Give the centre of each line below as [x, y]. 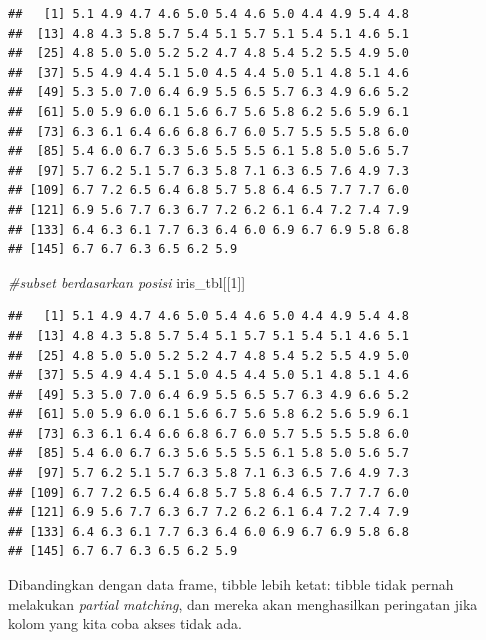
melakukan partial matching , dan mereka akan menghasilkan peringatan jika [243, 603]
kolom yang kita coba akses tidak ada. [125, 623]
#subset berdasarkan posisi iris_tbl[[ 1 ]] [127, 281]
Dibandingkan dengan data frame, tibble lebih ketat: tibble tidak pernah [231, 584]
